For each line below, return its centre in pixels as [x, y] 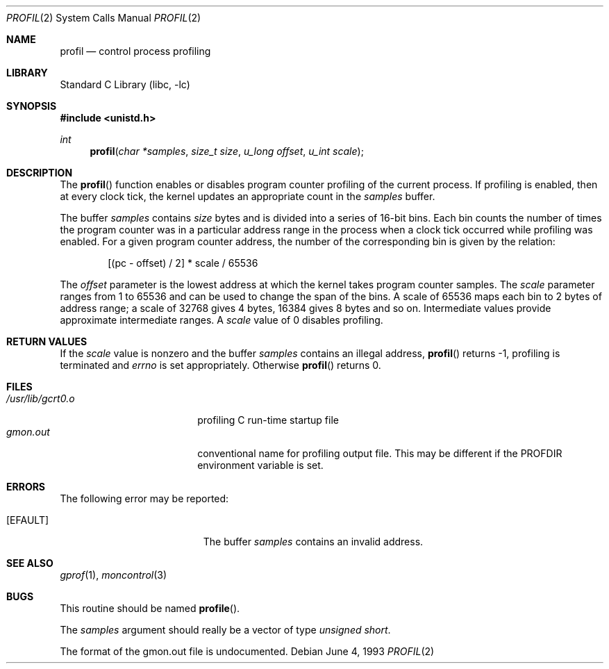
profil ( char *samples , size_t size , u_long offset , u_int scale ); [227, 151]
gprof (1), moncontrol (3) [114, 575]
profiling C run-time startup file [268, 420]
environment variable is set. [260, 465]
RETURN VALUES [47, 341]
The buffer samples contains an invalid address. [313, 542]
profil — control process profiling [135, 51]
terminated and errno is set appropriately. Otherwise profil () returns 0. [220, 365]
